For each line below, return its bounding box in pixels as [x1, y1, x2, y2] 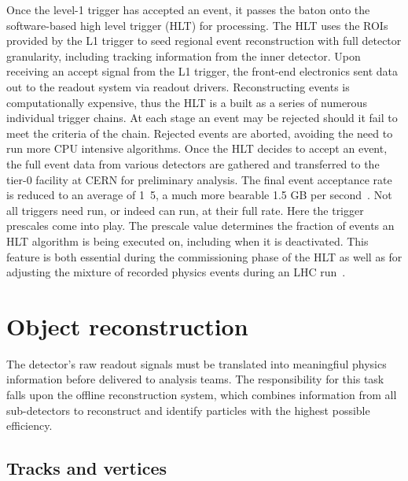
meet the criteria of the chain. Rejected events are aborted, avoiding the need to [6, 124, 393, 141]
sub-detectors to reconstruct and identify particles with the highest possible [6, 401, 370, 418]
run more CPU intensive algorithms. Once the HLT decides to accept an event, [6, 140, 388, 157]
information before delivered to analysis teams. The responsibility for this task [6, 371, 384, 387]
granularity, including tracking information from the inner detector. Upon [6, 47, 361, 64]
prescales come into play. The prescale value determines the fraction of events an [6, 217, 395, 234]
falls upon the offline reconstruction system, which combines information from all [6, 387, 397, 402]
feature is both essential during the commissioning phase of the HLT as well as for [6, 248, 402, 265]
